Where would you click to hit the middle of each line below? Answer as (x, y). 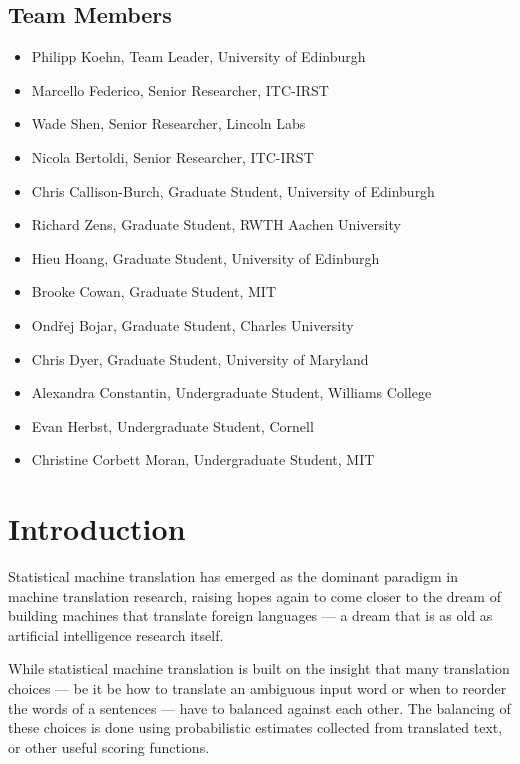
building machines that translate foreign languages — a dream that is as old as (250, 615)
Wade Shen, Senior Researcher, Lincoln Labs (168, 123)
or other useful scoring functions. (109, 746)
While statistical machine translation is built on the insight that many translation (259, 668)
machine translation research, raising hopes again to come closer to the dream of (254, 595)
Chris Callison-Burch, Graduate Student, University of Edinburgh (233, 190)
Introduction (97, 528)
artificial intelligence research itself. (116, 634)
